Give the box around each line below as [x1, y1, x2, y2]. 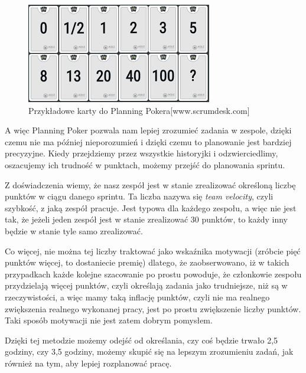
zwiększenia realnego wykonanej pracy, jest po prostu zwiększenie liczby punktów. [5, 302, 301, 315]
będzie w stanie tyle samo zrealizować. [5, 224, 143, 237]
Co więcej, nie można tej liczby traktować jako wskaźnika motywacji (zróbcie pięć [5, 244, 301, 257]
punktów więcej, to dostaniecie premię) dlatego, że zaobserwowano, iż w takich [5, 256, 289, 269]
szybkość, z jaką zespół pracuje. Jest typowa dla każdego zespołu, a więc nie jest [5, 201, 297, 214]
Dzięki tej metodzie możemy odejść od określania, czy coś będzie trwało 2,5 [5, 333, 278, 346]
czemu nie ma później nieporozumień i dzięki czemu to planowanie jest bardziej [5, 135, 292, 148]
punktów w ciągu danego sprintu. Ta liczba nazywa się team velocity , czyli [5, 190, 274, 202]
